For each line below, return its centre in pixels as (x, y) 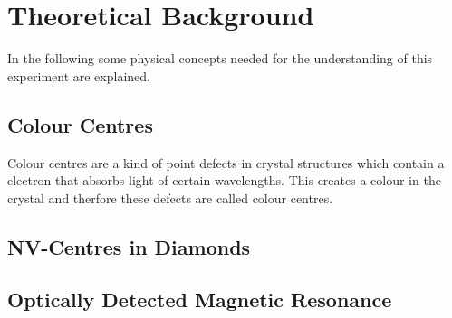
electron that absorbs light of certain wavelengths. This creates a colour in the (224, 180)
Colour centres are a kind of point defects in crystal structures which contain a (226, 162)
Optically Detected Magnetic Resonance (200, 299)
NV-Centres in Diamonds (129, 246)
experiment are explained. (79, 75)
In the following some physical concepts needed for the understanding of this (220, 58)
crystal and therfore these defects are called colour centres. (170, 197)
